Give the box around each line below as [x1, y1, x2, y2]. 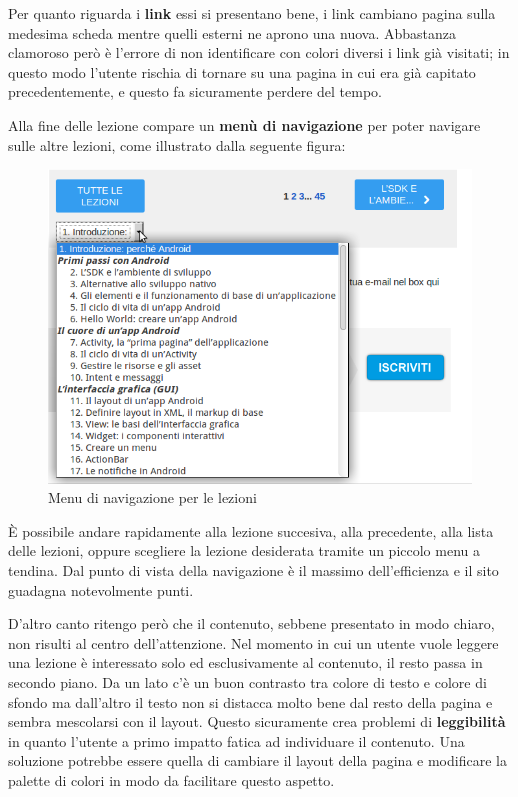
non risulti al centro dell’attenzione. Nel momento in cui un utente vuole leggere [8, 632, 499, 653]
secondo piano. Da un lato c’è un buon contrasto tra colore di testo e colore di [8, 671, 487, 692]
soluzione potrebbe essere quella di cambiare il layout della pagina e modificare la [8, 750, 507, 771]
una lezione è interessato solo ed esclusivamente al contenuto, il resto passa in [8, 652, 483, 673]
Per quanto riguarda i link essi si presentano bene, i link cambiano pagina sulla [8, 3, 496, 23]
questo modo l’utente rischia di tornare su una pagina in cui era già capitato [8, 61, 476, 82]
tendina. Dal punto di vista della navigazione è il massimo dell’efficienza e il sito [8, 559, 499, 580]
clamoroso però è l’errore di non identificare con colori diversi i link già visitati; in [8, 42, 510, 63]
